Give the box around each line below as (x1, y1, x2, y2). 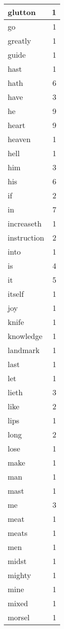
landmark (8, 344, 40, 355)
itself (8, 288, 24, 299)
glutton (8, 6, 36, 17)
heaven (8, 133, 31, 145)
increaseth (8, 218, 42, 229)
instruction (8, 232, 44, 243)
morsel (8, 612, 30, 623)
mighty (8, 569, 31, 581)
